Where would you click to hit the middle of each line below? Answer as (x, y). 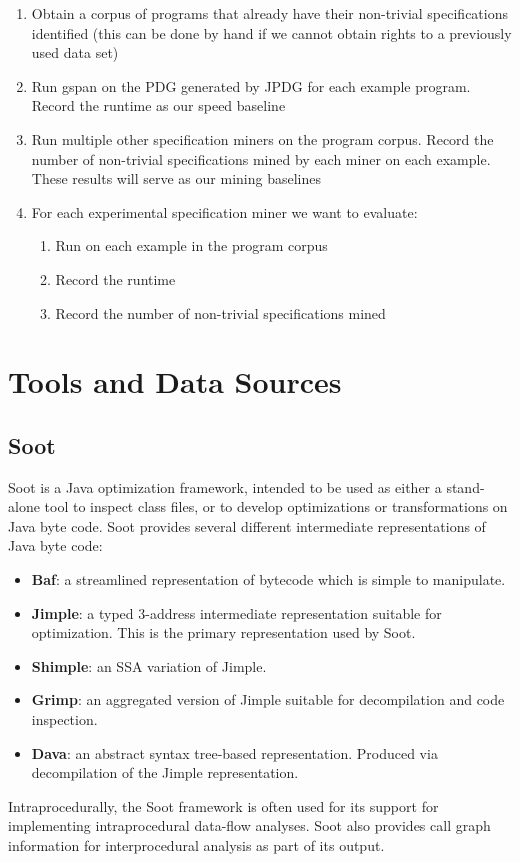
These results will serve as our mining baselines (176, 178)
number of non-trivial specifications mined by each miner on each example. (261, 158)
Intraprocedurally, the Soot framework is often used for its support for (223, 805)
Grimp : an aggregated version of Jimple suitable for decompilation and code (268, 699)
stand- (465, 486)
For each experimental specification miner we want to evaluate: (224, 211)
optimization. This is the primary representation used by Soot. (223, 632)
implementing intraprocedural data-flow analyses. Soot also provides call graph (249, 825)
